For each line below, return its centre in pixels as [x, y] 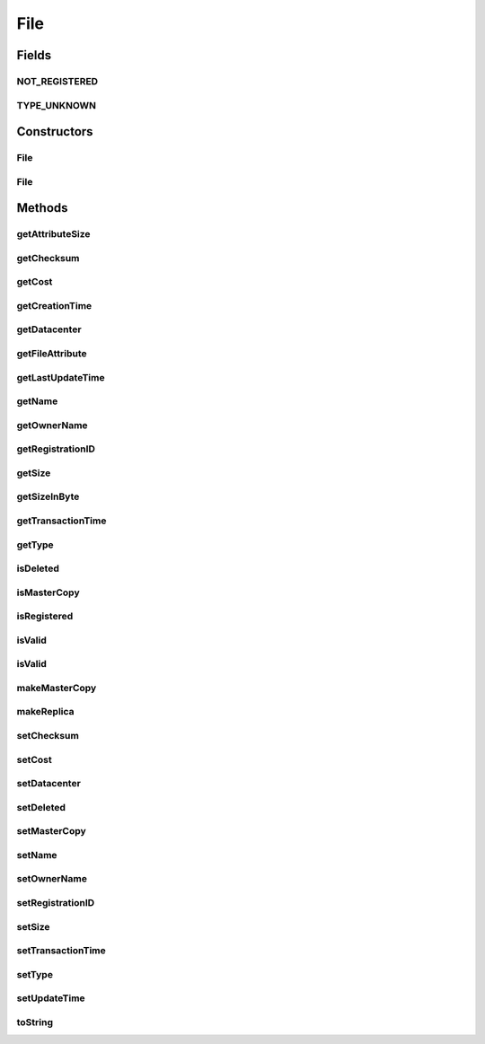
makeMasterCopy [57, 688]
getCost [35, 282]
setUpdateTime [51, 998]
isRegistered [45, 617]
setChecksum [48, 736]
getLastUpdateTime [61, 377]
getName [37, 401]
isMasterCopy [48, 592]
